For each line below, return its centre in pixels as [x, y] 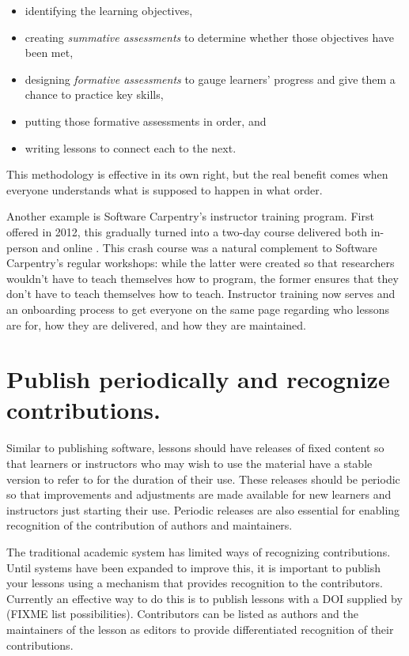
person [23, 247]
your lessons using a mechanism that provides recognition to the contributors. [195, 583]
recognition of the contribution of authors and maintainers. [150, 525]
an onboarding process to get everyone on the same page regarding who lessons [198, 309]
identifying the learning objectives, [109, 10]
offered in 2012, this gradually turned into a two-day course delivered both [187, 231]
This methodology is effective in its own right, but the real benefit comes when [197, 174]
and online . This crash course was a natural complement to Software [209, 247]
